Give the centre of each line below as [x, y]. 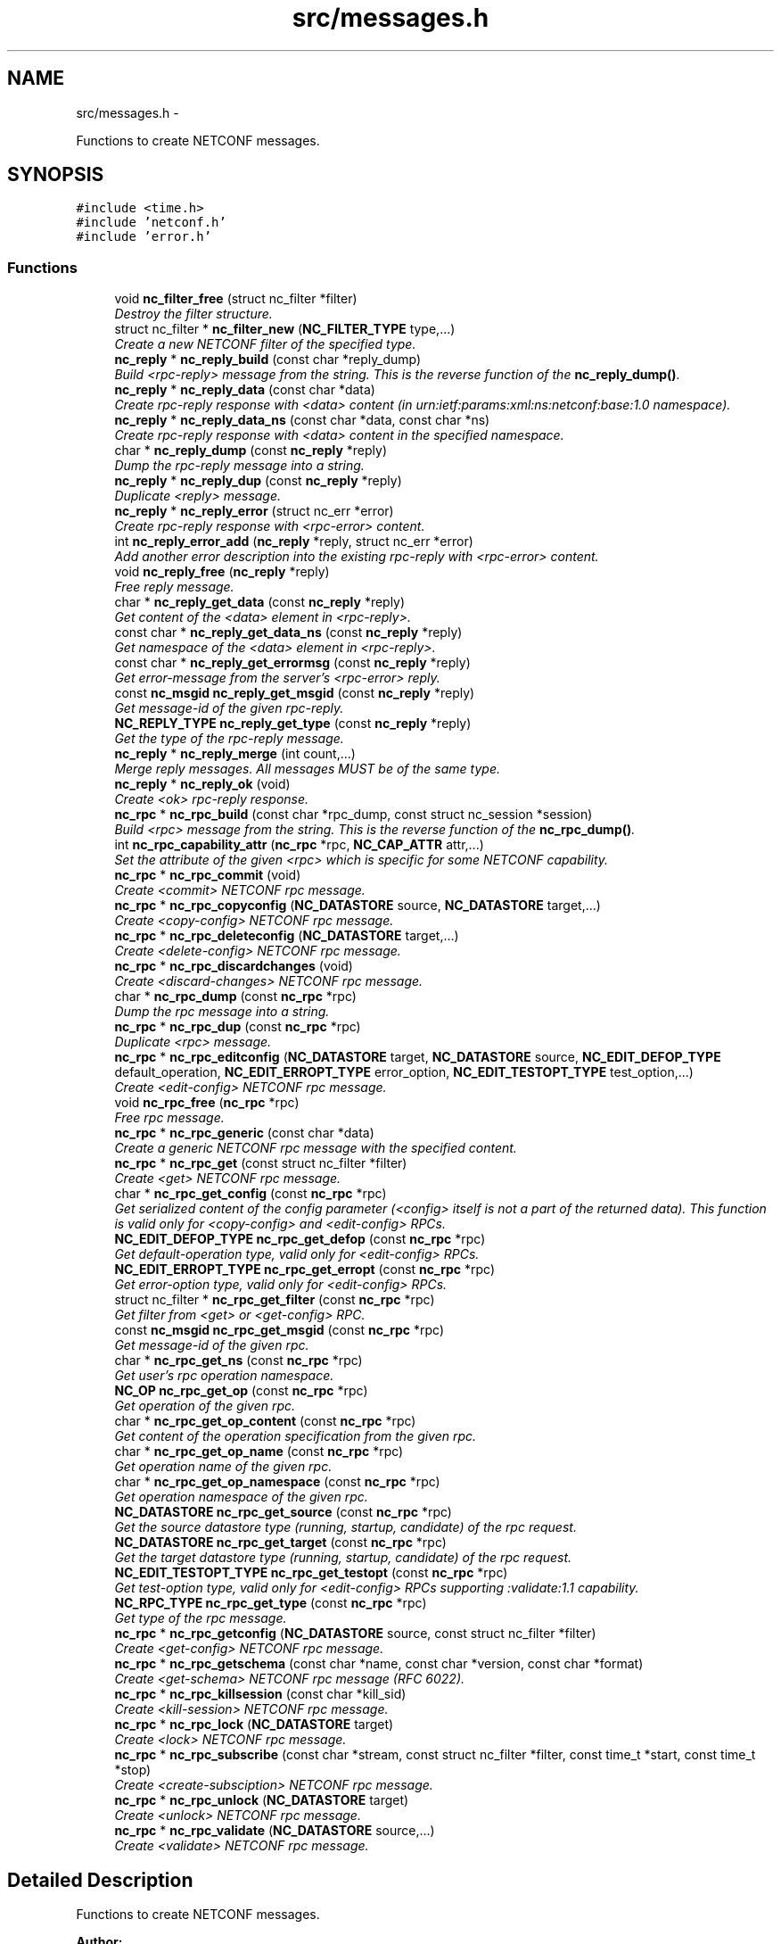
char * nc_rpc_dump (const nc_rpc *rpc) [235, 997]
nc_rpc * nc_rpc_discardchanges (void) [234, 966]
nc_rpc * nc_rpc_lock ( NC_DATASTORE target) [254, 1725]
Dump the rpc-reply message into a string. [239, 466]
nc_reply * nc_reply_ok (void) [202, 784]
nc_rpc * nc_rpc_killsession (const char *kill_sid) [260, 1694]
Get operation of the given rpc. [205, 1406]
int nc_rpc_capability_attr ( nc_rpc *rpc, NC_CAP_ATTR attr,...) [299, 845]
